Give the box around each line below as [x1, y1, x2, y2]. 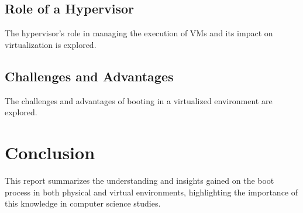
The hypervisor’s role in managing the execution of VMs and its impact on [5, 27, 273, 39]
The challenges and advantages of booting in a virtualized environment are [5, 94, 273, 106]
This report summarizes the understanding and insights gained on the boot [5, 174, 274, 186]
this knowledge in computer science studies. [5, 197, 161, 209]
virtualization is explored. [5, 38, 97, 50]
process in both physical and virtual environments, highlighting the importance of [5, 185, 298, 198]
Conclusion [5, 140, 95, 164]
